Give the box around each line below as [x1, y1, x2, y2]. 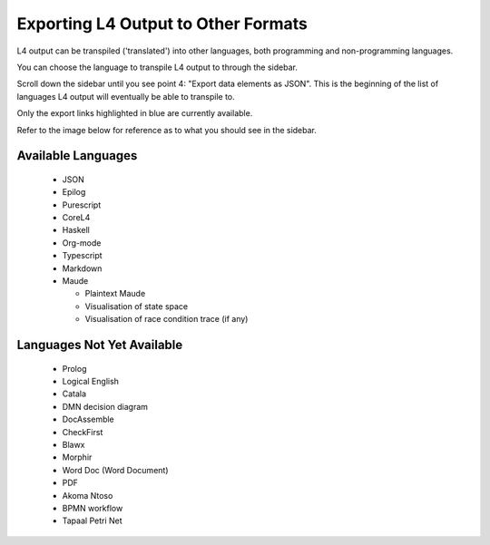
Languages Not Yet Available [16, 337, 183, 353]
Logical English [62, 376, 120, 386]
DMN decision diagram [62, 401, 149, 412]
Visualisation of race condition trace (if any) [84, 314, 249, 325]
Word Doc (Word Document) [62, 464, 169, 475]
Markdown [62, 263, 103, 274]
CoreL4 [62, 212, 91, 223]
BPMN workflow [62, 502, 123, 513]
